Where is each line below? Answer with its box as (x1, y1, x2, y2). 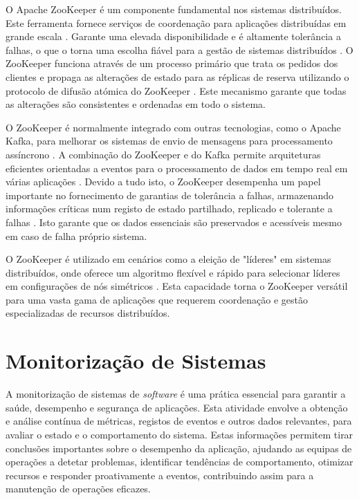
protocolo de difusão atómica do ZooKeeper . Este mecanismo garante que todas (6, 83, 347, 98)
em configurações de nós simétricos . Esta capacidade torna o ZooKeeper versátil (6, 279, 348, 293)
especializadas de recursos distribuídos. (6, 306, 170, 320)
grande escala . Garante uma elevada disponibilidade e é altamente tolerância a (6, 29, 341, 44)
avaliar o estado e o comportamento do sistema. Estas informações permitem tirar (6, 427, 353, 441)
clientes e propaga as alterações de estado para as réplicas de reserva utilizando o (6, 69, 349, 84)
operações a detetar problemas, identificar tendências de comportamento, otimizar (6, 454, 353, 469)
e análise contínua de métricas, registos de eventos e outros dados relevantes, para (6, 414, 352, 428)
